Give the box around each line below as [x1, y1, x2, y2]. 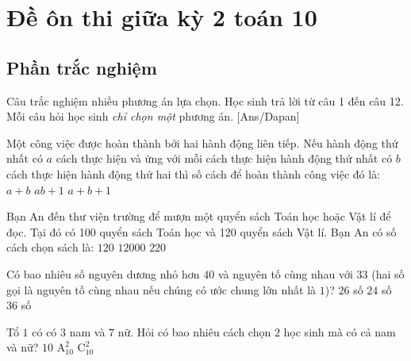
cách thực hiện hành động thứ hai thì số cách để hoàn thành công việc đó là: [6, 165, 381, 182]
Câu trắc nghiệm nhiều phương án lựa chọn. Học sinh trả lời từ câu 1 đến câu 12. [6, 92, 404, 109]
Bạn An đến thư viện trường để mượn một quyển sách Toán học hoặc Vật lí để [6, 208, 391, 225]
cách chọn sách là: [6, 239, 94, 255]
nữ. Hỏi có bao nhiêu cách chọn [117, 323, 271, 340]
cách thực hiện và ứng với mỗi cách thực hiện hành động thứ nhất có [56, 150, 393, 167]
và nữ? [6, 339, 39, 355]
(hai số [371, 265, 405, 282]
